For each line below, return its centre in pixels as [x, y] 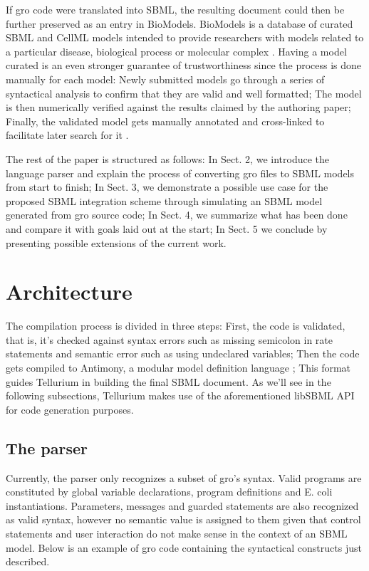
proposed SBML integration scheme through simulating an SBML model [164, 200]
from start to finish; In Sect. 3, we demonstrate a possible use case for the [167, 187]
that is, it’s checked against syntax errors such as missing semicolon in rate [169, 339]
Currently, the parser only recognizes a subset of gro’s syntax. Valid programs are [184, 477]
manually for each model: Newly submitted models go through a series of [165, 79]
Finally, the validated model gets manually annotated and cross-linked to [165, 121]
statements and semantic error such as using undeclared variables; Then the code [183, 353]
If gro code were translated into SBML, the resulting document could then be [175, 9]
